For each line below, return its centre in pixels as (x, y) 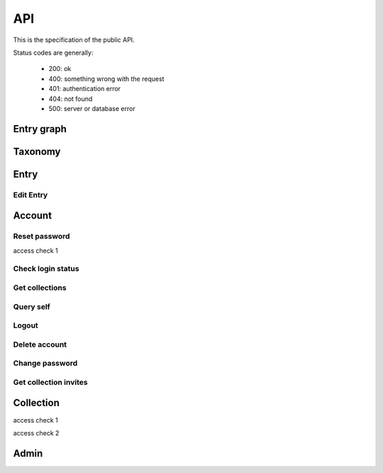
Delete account (40, 344)
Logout (26, 325)
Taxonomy (37, 152)
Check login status (46, 268)
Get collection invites (50, 382)
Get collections (40, 288)
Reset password (41, 236)
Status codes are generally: (53, 53)
